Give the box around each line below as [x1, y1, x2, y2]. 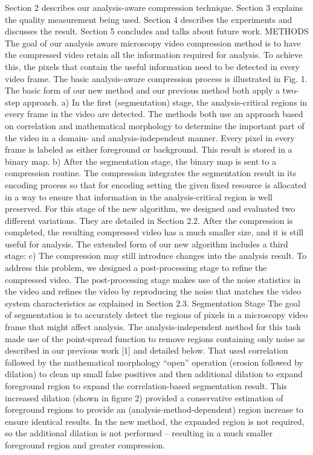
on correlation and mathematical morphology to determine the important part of [5, 119, 305, 132]
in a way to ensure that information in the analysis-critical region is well [5, 190, 273, 203]
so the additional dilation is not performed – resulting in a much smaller [5, 427, 273, 439]
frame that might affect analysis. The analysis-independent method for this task [5, 320, 301, 333]
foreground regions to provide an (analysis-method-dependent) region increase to [5, 403, 304, 416]
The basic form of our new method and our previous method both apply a [5, 84, 280, 97]
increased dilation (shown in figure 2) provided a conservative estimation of [5, 391, 283, 404]
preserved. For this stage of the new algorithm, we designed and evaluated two [5, 202, 295, 215]
